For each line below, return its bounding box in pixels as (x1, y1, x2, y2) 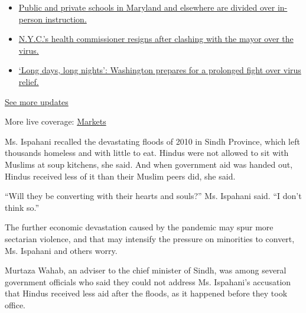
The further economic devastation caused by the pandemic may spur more (5, 221, 274, 233)
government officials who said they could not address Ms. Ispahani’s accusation (5, 275, 291, 288)
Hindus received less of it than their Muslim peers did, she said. (5, 169, 236, 182)
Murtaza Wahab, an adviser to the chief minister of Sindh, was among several (5, 264, 287, 276)
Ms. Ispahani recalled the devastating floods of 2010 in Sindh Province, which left (5, 135, 300, 147)
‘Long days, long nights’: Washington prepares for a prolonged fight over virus (18, 64, 301, 76)
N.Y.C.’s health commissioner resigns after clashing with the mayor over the (18, 32, 294, 45)
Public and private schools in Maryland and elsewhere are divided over (18, 1, 275, 13)
